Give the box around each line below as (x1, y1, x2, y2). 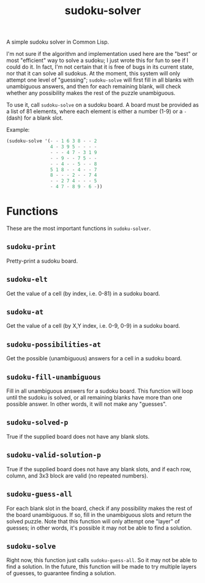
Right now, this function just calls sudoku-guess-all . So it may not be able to (6, 557, 198, 564)
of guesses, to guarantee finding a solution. (6, 569, 116, 577)
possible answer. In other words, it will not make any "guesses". (6, 400, 167, 408)
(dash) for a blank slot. (6, 114, 63, 122)
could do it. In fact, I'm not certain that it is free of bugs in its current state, (6, 63, 194, 71)
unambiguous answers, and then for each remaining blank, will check (6, 83, 182, 90)
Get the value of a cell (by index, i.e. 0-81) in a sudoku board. (6, 290, 160, 297)
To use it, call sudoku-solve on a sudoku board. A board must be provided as (6, 101, 199, 109)
